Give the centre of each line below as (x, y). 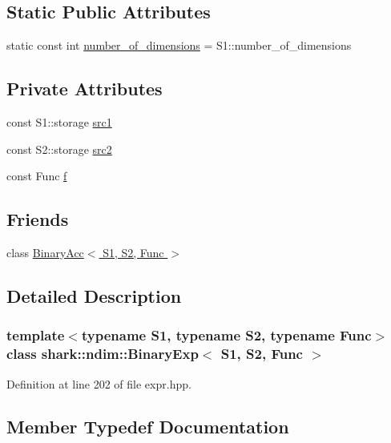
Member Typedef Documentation (148, 427)
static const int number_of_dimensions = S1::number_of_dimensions (179, 45)
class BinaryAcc (45, 252)
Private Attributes (85, 89)
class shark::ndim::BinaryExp (103, 354)
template (36, 335)
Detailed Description (94, 295)
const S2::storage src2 (59, 149)
